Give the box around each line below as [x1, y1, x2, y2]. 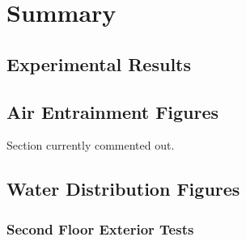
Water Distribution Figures [6, 176, 240, 201]
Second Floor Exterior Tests [6, 218, 194, 239]
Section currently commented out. [6, 137, 175, 154]
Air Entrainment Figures [6, 99, 219, 124]
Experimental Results [6, 51, 191, 76]
